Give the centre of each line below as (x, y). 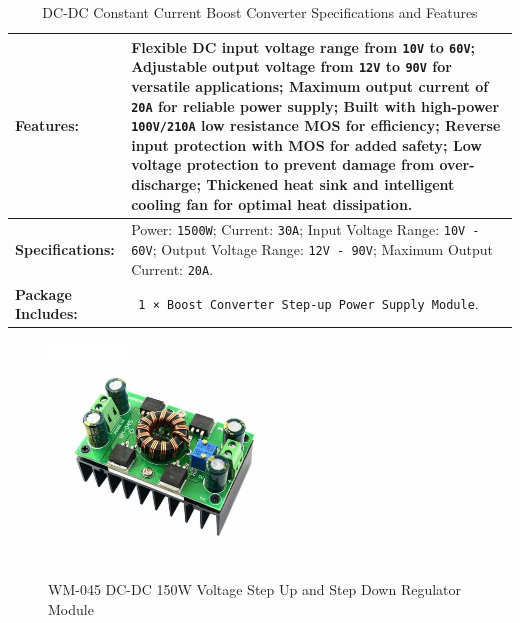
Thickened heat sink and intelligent (330, 184)
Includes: (46, 313)
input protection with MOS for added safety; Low (306, 144)
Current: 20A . (172, 268)
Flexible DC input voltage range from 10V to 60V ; (303, 46)
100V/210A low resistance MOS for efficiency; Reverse (316, 125)
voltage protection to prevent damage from (283, 164)
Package (43, 293)
